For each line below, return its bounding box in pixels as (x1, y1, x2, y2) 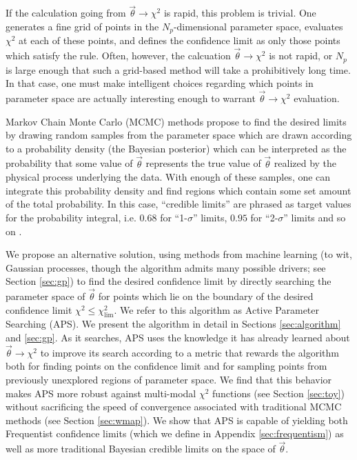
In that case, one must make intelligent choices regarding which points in (6, 76, 314, 90)
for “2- (250, 210, 278, 224)
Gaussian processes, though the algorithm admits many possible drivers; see (6, 260, 326, 274)
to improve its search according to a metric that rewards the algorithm (40, 345, 339, 359)
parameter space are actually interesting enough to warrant (6, 90, 256, 105)
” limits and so (283, 210, 346, 224)
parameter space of (6, 289, 85, 303)
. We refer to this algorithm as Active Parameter (114, 302, 319, 317)
